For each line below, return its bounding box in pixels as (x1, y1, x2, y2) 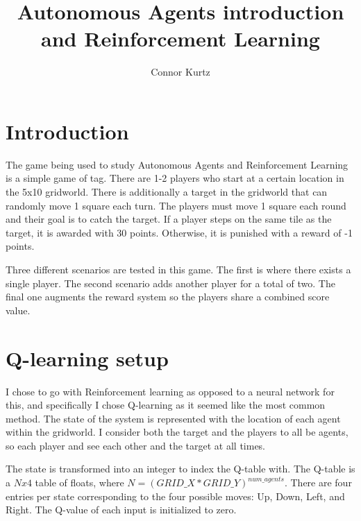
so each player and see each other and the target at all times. (6, 438, 266, 452)
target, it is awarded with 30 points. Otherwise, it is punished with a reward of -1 (6, 225, 353, 239)
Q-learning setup (6, 343, 169, 372)
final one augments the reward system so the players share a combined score (6, 289, 330, 304)
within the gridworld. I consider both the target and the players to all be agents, (6, 425, 349, 439)
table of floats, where (35, 475, 124, 490)
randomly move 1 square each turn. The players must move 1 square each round (6, 198, 346, 212)
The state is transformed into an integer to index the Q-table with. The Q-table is (6, 461, 355, 476)
